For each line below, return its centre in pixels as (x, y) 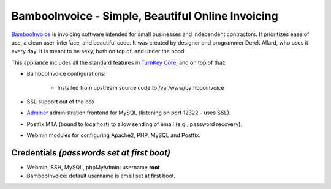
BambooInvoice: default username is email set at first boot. (101, 176)
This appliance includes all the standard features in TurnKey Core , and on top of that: (119, 62)
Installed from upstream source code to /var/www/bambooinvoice (141, 87)
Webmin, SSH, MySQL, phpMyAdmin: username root (93, 167)
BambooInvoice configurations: (66, 74)
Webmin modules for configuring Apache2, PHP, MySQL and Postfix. (113, 135)
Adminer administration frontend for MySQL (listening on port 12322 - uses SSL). (129, 113)
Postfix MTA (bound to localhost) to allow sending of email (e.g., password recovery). (134, 124)
